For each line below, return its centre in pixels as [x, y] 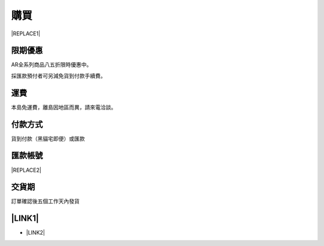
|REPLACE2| [26, 170]
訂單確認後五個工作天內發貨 [45, 201]
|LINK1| [25, 218]
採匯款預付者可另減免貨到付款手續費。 [58, 75]
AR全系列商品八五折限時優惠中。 [52, 65]
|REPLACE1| [26, 34]
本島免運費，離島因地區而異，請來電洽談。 [64, 107]
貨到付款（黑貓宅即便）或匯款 [48, 138]
